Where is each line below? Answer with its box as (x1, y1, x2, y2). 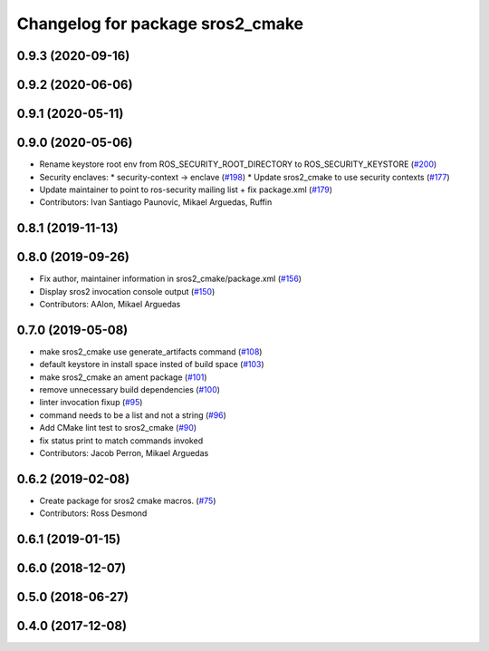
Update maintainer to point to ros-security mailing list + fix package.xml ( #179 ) (39, 184, 333, 195)
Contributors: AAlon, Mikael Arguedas (39, 298, 181, 309)
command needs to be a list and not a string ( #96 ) (39, 409, 226, 421)
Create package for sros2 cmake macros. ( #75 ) (39, 495, 216, 506)
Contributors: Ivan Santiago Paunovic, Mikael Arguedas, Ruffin (39, 197, 273, 208)
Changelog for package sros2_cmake (16, 14, 303, 34)
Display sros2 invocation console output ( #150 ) (39, 286, 216, 296)
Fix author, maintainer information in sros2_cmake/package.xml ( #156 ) (39, 273, 302, 285)
